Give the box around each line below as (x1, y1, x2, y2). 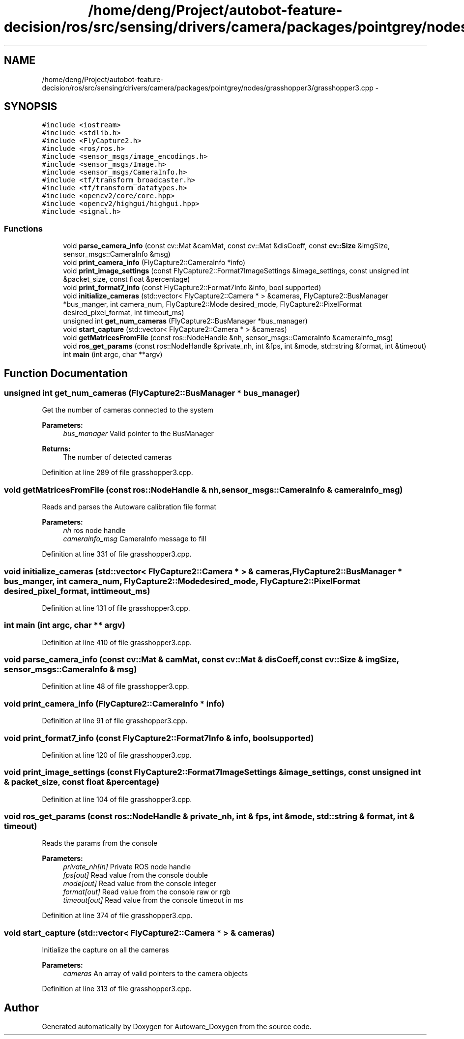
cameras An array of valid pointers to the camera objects (63, 969, 248, 978)
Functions (4, 223, 43, 234)
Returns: (42, 445, 71, 453)
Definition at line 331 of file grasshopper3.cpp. (42, 550, 192, 559)
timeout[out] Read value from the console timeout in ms (63, 896, 243, 905)
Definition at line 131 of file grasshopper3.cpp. (42, 603, 190, 612)
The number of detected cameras (63, 453, 172, 462)
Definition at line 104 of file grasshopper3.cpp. (42, 795, 192, 803)
